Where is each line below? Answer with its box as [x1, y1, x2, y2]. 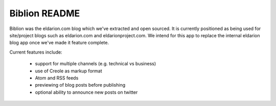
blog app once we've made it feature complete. [9, 40, 109, 46]
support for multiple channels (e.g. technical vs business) [35, 61, 156, 67]
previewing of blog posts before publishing [35, 82, 125, 88]
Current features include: [9, 49, 62, 55]
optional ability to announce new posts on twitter [35, 89, 138, 95]
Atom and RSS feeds [35, 74, 79, 81]
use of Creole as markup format [35, 68, 102, 74]
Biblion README [9, 8, 80, 19]
